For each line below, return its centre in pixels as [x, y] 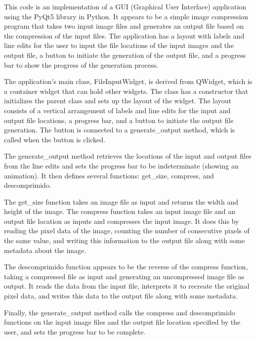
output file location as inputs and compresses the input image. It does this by [122, 221]
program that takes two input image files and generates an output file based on [124, 26]
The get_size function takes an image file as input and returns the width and [121, 201]
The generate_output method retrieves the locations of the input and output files [128, 156]
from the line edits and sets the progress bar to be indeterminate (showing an [121, 165]
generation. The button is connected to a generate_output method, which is [120, 130]
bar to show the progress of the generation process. [81, 64]
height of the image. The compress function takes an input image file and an [120, 211]
